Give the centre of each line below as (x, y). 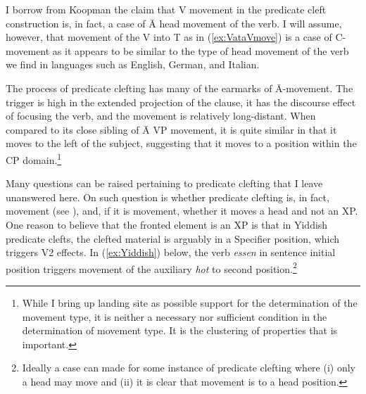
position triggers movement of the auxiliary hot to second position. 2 (151, 267)
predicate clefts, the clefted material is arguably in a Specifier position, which (173, 238)
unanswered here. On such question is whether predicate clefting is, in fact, (168, 197)
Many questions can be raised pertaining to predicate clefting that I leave (164, 183)
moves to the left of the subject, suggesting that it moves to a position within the (181, 143)
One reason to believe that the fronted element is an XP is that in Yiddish (167, 224)
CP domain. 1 (34, 158)
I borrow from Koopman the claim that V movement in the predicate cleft (166, 9)
